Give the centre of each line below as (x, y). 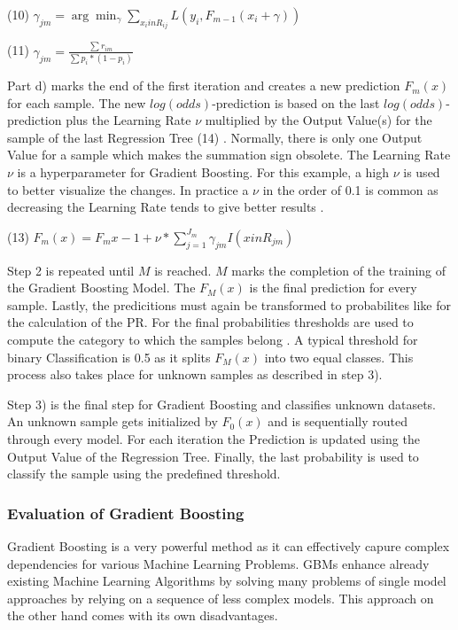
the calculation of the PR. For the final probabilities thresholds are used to (210, 322)
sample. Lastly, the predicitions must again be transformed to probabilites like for (229, 304)
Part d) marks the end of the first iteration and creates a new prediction (204, 86)
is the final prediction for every (333, 288)
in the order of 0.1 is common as (350, 189)
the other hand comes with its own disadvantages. (143, 615)
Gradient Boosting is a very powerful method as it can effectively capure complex (229, 545)
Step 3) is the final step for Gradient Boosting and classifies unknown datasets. (221, 404)
